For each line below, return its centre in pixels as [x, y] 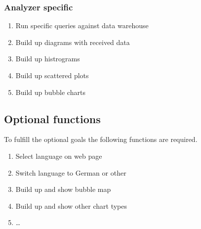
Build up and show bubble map [63, 189]
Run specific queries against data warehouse [82, 25]
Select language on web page [59, 156]
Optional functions [52, 118]
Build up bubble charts [50, 92]
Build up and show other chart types [71, 206]
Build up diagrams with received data [73, 42]
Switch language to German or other [71, 172]
